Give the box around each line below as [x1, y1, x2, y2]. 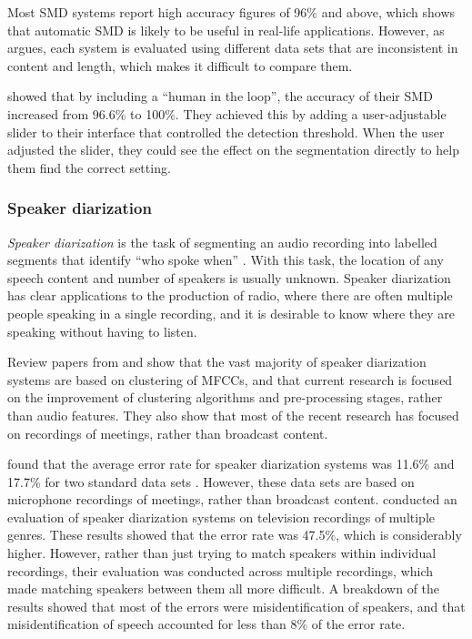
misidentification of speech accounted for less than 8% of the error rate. [7, 614, 406, 634]
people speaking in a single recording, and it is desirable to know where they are [7, 303, 456, 322]
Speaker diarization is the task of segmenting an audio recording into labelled [7, 232, 437, 251]
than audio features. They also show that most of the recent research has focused [7, 405, 459, 424]
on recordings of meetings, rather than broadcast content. [7, 423, 328, 442]
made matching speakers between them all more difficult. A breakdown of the [7, 579, 440, 598]
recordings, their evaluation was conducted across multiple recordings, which [7, 561, 434, 580]
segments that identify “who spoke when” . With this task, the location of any [7, 250, 444, 269]
